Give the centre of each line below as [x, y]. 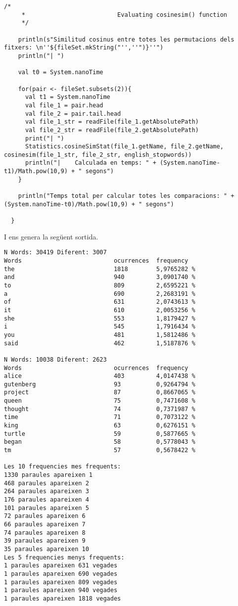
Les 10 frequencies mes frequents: [63, 467]
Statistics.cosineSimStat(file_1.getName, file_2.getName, [124, 147]
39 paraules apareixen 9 [45, 541]
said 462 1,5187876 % [100, 343]
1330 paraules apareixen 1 [48, 475]
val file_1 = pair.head [64, 105]
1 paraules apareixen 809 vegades [61, 582]
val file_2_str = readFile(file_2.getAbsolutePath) [112, 130]
